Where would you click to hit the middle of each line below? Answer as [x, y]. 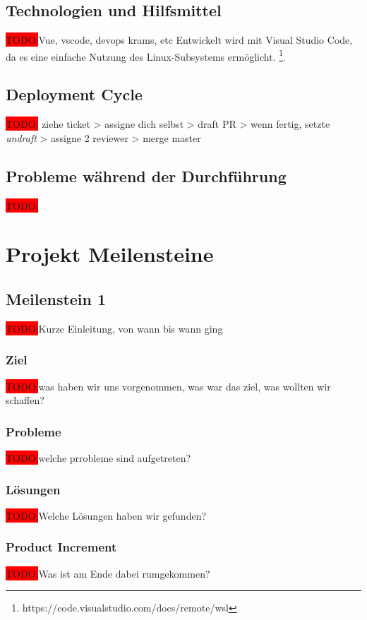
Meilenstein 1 [56, 299]
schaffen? [25, 400]
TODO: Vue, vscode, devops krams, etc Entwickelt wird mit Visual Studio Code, [179, 40]
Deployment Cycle [74, 94]
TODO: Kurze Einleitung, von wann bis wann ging [114, 328]
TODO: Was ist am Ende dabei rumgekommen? [108, 573]
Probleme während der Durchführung [146, 175]
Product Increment [61, 547]
